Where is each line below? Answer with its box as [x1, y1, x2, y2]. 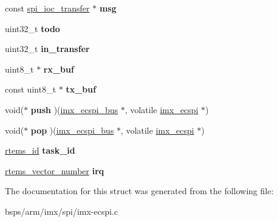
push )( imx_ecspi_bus [30, 103, 118, 116]
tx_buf [66, 83, 97, 96]
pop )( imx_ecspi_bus [30, 123, 114, 136]
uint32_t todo [5, 22, 60, 34]
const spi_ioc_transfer [5, 2, 90, 14]
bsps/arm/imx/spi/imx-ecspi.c [5, 204, 118, 217]
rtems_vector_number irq [5, 164, 104, 177]
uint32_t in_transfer [5, 42, 90, 55]
